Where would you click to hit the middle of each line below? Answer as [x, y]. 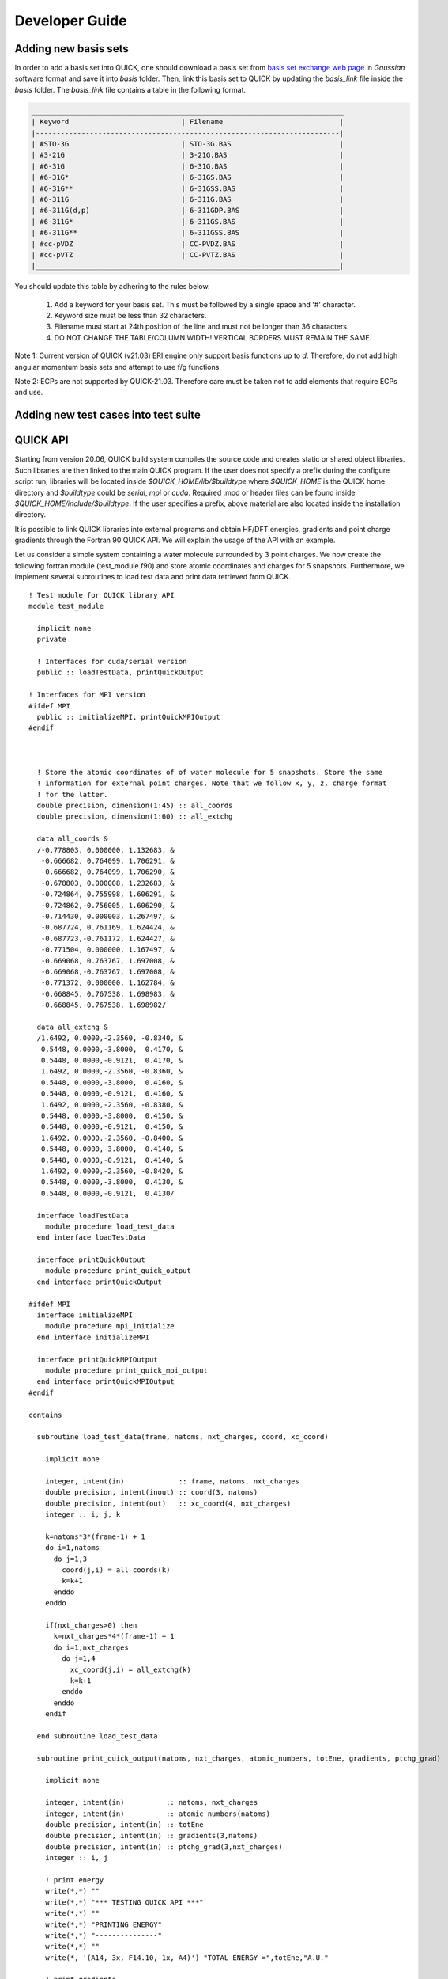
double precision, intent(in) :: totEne [124, 1824]
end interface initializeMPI [93, 1337]
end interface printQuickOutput [99, 1282]
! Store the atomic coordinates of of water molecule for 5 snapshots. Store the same [210, 772]
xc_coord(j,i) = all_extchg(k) [130, 1669]
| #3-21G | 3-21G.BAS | [187, 155]
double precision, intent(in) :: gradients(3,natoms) [151, 1836]
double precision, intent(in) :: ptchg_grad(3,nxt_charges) [164, 1847]
